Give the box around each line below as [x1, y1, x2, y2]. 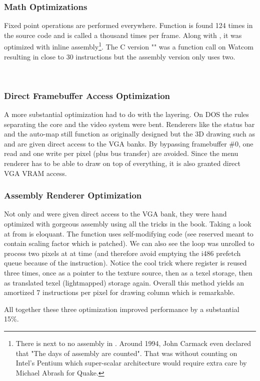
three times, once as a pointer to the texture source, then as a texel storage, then [4, 267, 252, 277]
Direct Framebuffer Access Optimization [4, 89, 170, 101]
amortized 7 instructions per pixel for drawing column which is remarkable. [4, 287, 235, 297]
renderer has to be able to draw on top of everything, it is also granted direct [4, 158, 241, 168]
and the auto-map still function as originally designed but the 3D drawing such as [4, 128, 255, 139]
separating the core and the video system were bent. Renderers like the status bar [4, 118, 255, 129]
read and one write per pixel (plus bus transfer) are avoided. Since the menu [4, 148, 238, 158]
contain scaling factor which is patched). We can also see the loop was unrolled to [4, 238, 254, 248]
